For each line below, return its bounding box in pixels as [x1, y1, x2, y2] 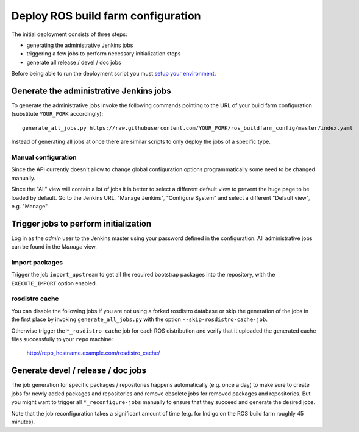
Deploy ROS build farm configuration [11, 9, 201, 23]
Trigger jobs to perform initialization [11, 218, 152, 228]
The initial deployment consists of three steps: [11, 30, 127, 38]
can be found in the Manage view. [11, 243, 98, 250]
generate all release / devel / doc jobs [26, 58, 121, 66]
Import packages [11, 258, 63, 266]
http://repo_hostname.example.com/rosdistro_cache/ [26, 349, 160, 356]
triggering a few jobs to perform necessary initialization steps [26, 50, 181, 57]
